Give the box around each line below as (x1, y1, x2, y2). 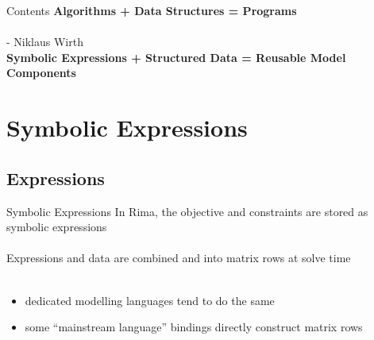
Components (6, 64, 76, 81)
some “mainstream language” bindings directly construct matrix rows (25, 319, 363, 335)
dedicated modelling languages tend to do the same (25, 292, 275, 308)
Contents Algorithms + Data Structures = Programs (6, 2, 297, 18)
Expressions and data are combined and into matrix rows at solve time (6, 249, 351, 266)
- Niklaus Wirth (6, 33, 83, 50)
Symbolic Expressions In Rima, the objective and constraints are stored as (6, 203, 368, 219)
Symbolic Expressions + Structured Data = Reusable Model (6, 48, 346, 65)
